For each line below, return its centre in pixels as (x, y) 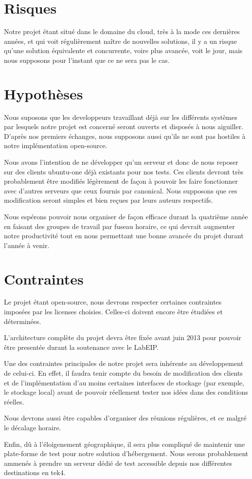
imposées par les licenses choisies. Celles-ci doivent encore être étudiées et (113, 312)
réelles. (14, 401)
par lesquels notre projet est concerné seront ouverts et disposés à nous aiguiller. (124, 126)
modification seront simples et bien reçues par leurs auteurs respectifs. (108, 200)
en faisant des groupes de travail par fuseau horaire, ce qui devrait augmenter (119, 226)
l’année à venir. (27, 245)
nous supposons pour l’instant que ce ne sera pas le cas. (87, 60)
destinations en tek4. (35, 472)
